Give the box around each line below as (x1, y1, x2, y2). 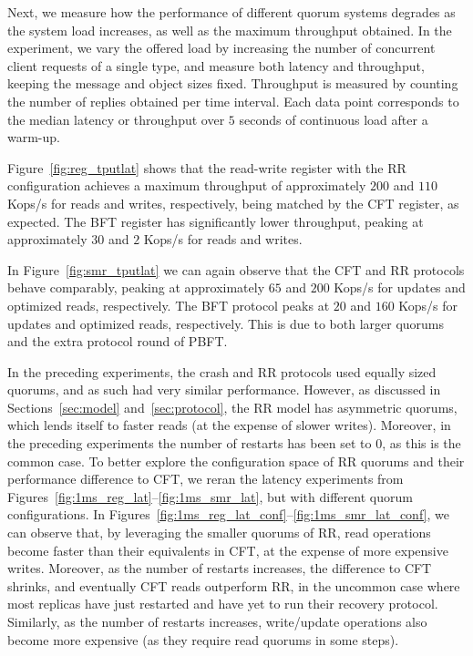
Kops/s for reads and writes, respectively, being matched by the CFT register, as (7, 193, 459, 212)
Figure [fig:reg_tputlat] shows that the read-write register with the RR (7, 158, 406, 177)
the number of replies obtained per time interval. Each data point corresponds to (7, 91, 459, 110)
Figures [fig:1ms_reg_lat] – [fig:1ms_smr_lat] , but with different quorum (7, 487, 413, 506)
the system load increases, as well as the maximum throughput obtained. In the (7, 20, 452, 39)
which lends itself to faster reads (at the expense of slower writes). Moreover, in (7, 415, 451, 435)
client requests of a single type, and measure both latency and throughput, (7, 56, 425, 75)
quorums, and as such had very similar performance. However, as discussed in (7, 380, 441, 399)
